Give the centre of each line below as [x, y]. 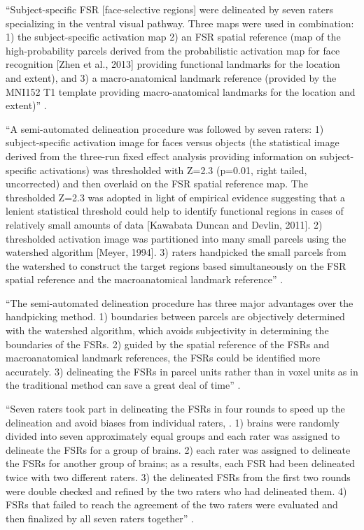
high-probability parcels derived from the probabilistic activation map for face [173, 50]
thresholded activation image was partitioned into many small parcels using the [176, 238]
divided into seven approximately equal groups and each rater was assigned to [173, 436]
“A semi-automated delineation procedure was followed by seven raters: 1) [165, 128]
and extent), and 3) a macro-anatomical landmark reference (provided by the [171, 77]
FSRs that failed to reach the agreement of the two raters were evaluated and [172, 504]
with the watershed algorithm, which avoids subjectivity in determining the [167, 330]
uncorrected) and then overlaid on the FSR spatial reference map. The [157, 184]
